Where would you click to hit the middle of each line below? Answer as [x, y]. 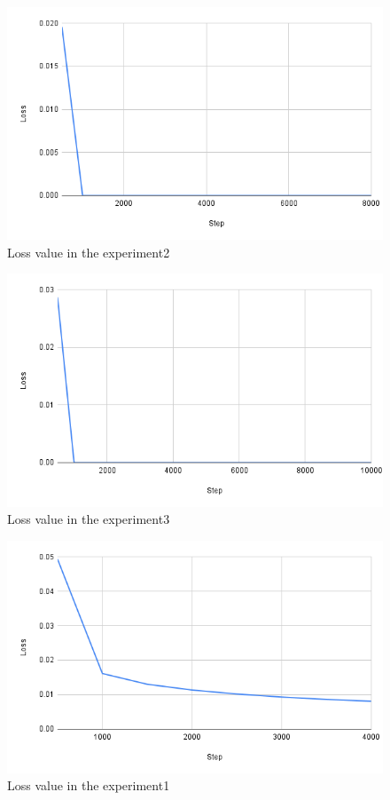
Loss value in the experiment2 [89, 252]
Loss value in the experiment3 [89, 519]
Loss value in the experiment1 [89, 785]
